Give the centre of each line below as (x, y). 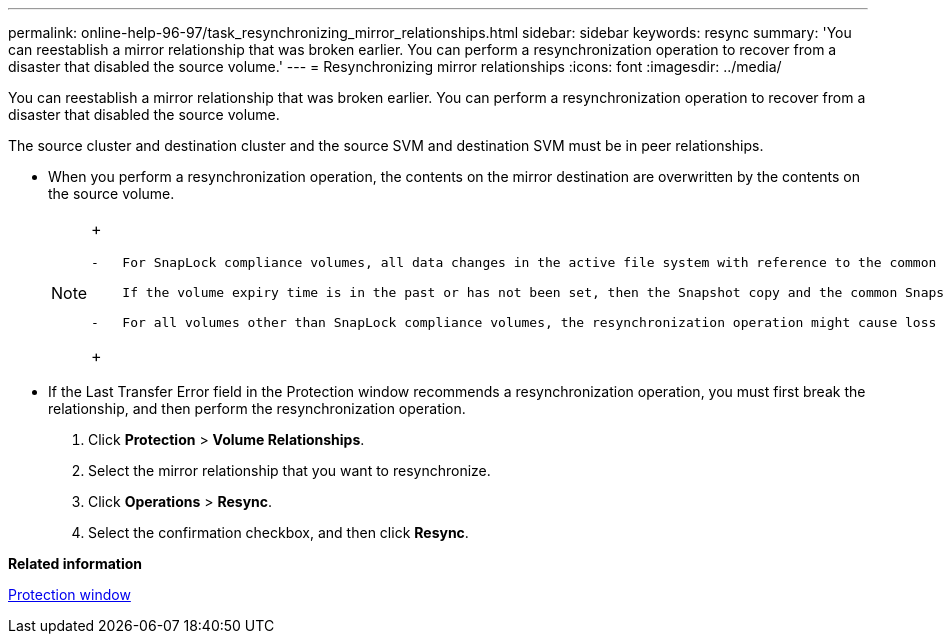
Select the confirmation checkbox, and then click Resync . (278, 532)
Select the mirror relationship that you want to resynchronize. (289, 470)
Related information (75, 563)
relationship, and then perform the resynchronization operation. (257, 408)
